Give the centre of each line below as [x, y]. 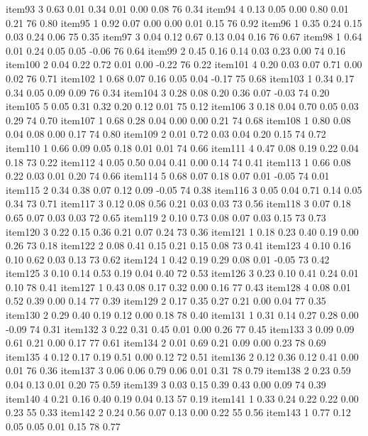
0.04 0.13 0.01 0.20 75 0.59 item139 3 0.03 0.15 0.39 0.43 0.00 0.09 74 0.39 [166, 385]
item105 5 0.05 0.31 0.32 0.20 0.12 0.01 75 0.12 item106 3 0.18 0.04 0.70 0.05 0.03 [182, 106]
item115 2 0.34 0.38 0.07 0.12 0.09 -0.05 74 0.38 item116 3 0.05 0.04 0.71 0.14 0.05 [184, 189]
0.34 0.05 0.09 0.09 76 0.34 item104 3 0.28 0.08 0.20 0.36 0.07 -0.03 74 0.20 [168, 92]
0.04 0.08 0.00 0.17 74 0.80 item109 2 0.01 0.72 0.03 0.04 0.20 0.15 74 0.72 [166, 134]
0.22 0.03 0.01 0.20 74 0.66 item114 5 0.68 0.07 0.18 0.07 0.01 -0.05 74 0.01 [168, 176]
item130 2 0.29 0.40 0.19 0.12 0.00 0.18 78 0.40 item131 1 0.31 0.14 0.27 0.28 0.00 [182, 315]
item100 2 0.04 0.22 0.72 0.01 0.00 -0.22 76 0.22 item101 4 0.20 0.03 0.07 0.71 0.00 [184, 64]
